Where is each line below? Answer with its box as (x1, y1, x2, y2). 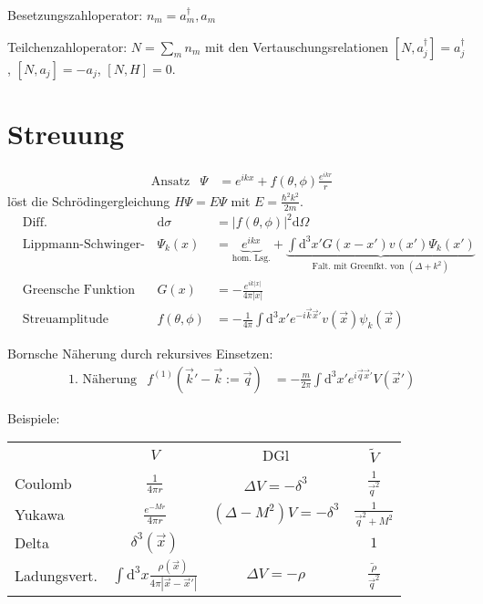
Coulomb (15, 473, 72, 495)
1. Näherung (67, 372, 137, 386)
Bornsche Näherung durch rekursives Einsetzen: (7, 344, 273, 363)
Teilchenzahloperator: (7, 36, 128, 56)
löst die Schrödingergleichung (7, 191, 170, 210)
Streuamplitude (22, 313, 108, 327)
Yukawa (15, 503, 65, 525)
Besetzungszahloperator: (7, 5, 143, 24)
